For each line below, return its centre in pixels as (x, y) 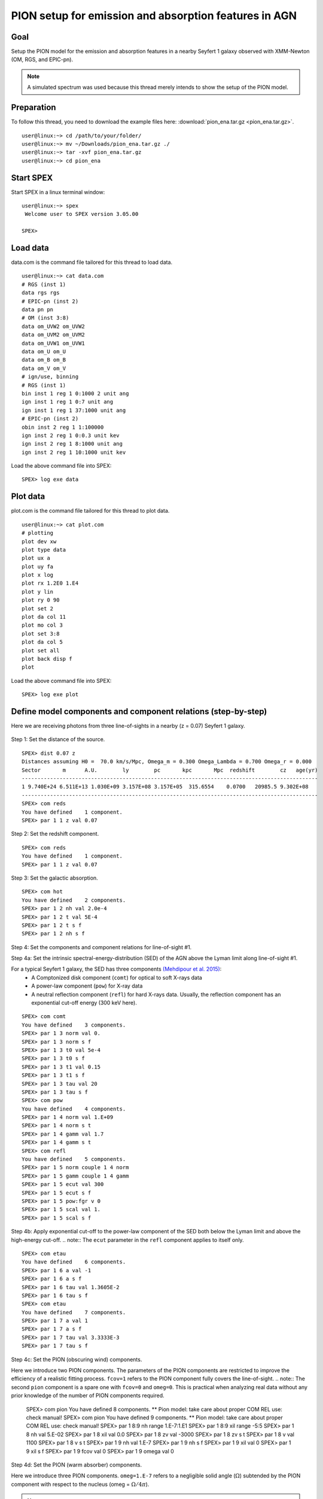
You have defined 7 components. (74, 1312)
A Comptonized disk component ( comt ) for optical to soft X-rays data (117, 977)
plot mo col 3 (42, 625)
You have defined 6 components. (74, 1262)
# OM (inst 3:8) (45, 318)
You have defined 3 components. (74, 1025)
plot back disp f (47, 659)
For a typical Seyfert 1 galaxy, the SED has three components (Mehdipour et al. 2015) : (116, 969)
